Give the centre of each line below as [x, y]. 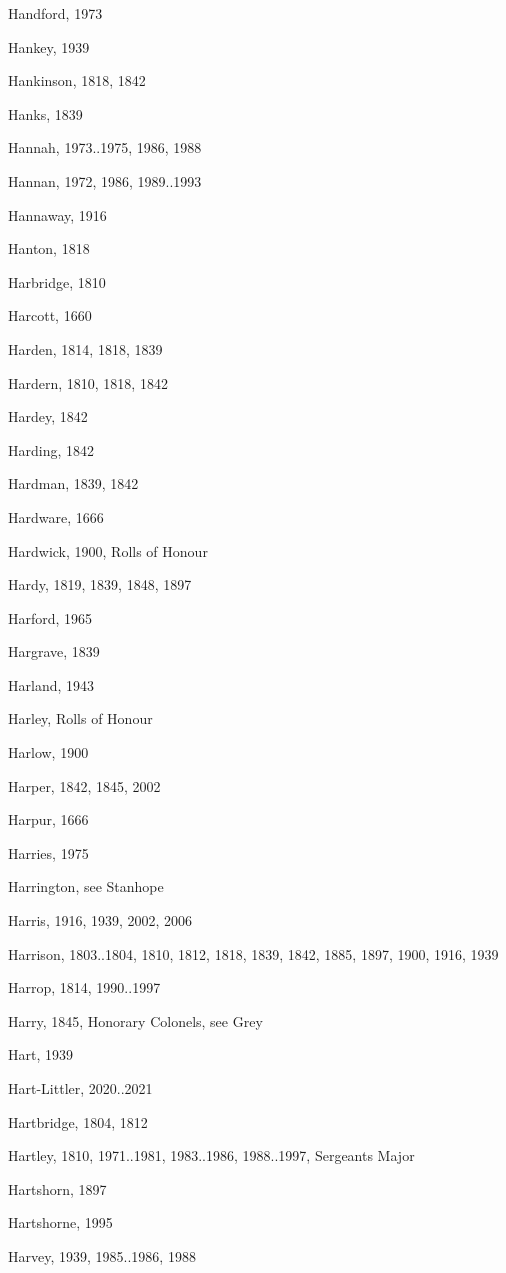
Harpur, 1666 [48, 819]
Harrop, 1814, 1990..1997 [84, 987]
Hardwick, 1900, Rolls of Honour [108, 550]
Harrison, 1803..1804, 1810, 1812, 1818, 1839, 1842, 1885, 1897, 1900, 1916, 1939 [253, 953]
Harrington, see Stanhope [86, 886]
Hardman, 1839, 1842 [73, 483]
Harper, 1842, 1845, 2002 [84, 785]
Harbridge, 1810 [57, 281]
